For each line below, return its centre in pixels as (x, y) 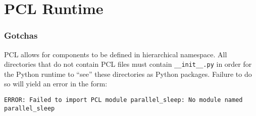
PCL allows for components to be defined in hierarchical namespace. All (116, 54)
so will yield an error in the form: (56, 84)
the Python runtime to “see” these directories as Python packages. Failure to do (128, 74)
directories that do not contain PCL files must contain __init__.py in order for (128, 64)
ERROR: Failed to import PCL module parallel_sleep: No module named (123, 100)
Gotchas (21, 35)
